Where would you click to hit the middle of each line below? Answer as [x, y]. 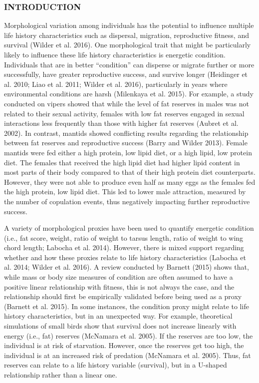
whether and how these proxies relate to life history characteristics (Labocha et [125, 257]
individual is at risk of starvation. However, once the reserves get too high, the [124, 345]
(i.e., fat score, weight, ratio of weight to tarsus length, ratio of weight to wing [124, 237]
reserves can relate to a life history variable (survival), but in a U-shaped [116, 365]
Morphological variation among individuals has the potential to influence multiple [129, 25]
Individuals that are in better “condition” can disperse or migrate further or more [129, 64]
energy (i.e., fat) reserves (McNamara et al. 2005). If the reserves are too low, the [129, 335]
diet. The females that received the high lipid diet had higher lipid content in [122, 162]
